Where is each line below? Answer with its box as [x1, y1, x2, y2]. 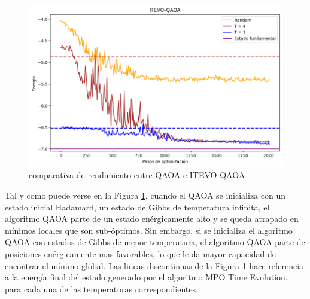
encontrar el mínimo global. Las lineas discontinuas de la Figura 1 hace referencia [5, 259, 304, 271]
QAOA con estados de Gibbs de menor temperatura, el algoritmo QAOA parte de [5, 236, 305, 248]
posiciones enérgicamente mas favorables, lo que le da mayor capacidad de [5, 247, 276, 260]
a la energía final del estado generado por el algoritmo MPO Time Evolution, [5, 271, 288, 283]
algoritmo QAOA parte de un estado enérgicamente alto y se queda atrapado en [5, 212, 299, 225]
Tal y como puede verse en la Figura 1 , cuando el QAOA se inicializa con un [5, 188, 286, 201]
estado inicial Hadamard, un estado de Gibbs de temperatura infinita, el [5, 200, 270, 213]
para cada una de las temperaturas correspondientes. [5, 282, 198, 295]
